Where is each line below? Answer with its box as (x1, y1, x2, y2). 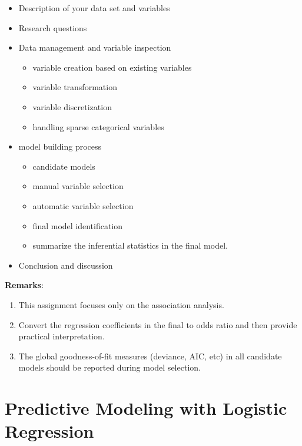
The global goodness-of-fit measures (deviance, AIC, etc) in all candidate (18, 349, 282, 362)
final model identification (32, 219, 123, 232)
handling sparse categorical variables (32, 120, 164, 133)
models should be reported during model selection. (18, 361, 201, 374)
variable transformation (32, 81, 117, 93)
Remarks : (5, 279, 44, 291)
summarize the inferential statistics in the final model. (32, 239, 228, 252)
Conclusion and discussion (18, 259, 113, 271)
